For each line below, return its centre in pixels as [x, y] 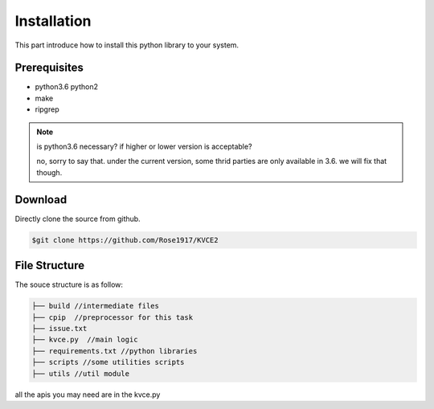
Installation [53, 21]
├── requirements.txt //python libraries [115, 351]
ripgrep [47, 109]
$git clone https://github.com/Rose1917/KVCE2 [125, 240]
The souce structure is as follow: [69, 284]
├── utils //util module [81, 373]
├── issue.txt [59, 328]
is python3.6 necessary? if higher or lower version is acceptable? [144, 147]
